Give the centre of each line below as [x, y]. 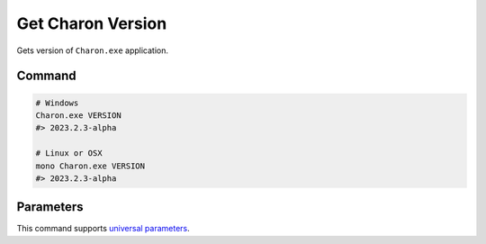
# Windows [57, 103]
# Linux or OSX [69, 154]
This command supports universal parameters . [103, 229]
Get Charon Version [92, 23]
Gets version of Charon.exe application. [92, 50]
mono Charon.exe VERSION [90, 166]
